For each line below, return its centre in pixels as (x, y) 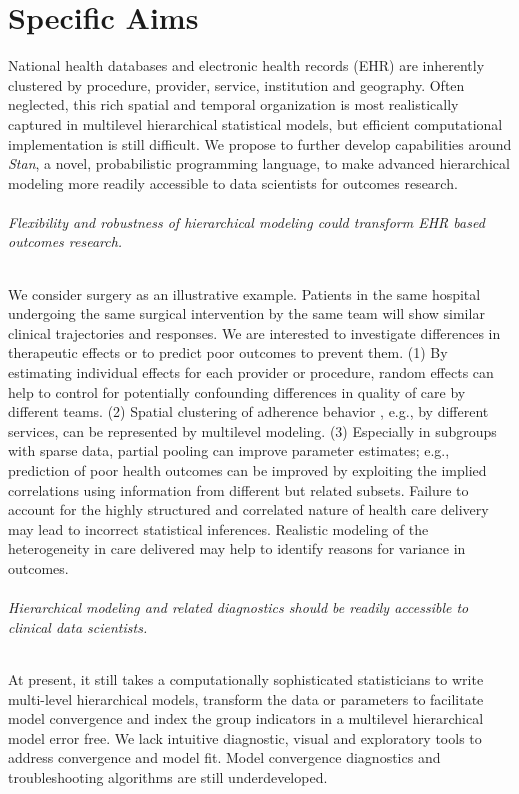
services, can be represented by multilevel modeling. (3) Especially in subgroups (252, 430)
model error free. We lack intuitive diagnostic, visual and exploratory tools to (245, 737)
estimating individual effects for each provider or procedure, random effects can (251, 372)
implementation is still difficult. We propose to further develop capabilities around (260, 143)
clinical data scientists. (78, 626)
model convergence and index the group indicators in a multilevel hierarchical (246, 718)
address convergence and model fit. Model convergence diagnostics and (224, 757)
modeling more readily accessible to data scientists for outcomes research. (233, 182)
